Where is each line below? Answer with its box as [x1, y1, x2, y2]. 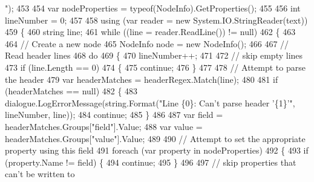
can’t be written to [5, 167, 75, 180]
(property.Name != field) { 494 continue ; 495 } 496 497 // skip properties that [5, 155, 296, 168]
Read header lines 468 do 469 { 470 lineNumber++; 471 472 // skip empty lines [5, 49, 303, 62]
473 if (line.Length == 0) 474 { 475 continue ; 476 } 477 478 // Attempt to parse [5, 60, 306, 73]
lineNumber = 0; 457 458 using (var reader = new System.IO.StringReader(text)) [5, 13, 308, 26]
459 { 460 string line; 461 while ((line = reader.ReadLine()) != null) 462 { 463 [5, 25, 296, 38]
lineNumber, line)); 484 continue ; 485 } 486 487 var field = [5, 108, 223, 121]
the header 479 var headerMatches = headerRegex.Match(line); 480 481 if [5, 73, 278, 85]
